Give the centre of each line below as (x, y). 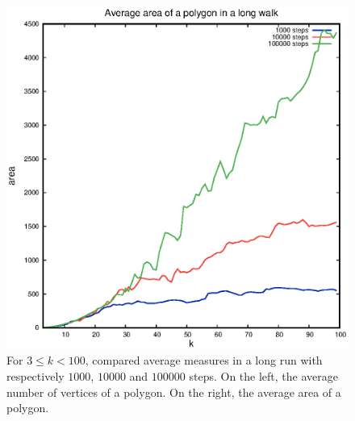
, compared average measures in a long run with (204, 360)
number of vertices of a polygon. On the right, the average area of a (174, 392)
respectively (35, 376)
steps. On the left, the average (263, 376)
